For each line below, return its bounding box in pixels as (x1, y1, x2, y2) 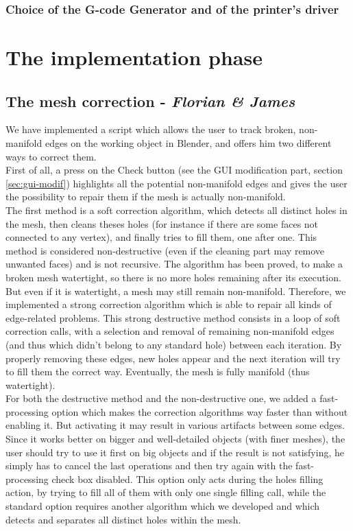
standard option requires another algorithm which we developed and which (5, 499, 320, 513)
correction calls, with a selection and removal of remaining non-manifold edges (5, 324, 334, 338)
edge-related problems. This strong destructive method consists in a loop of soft (5, 310, 341, 324)
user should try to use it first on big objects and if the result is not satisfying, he (5, 445, 344, 459)
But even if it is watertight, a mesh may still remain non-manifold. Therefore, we (5, 283, 346, 298)
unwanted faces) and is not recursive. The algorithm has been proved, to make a (5, 257, 343, 271)
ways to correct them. (5, 149, 97, 163)
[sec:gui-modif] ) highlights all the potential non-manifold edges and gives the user (5, 176, 348, 190)
